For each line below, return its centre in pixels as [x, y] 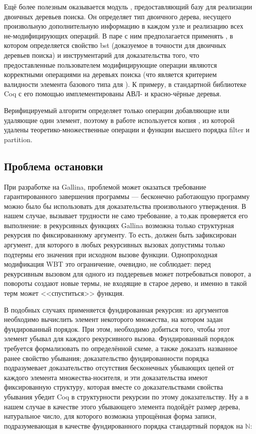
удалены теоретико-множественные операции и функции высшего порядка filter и [127, 130]
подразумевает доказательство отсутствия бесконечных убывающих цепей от [119, 368]
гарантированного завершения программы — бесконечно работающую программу [127, 196]
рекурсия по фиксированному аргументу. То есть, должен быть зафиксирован [120, 235]
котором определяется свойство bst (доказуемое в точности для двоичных [115, 45]
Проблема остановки [54, 166]
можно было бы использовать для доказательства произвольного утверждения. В [125, 206]
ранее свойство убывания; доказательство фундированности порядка [107, 358]
